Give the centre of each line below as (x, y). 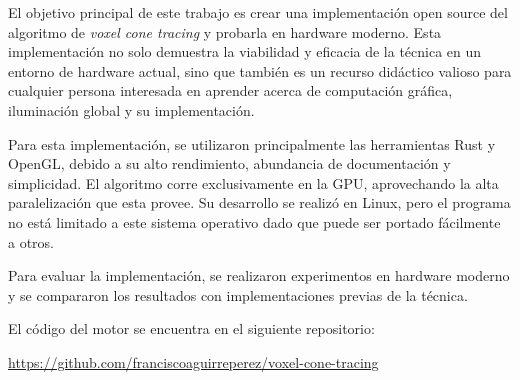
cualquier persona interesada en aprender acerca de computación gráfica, (230, 90)
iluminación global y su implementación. (131, 109)
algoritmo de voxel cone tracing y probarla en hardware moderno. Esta (225, 31)
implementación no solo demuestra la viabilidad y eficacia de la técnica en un (245, 51)
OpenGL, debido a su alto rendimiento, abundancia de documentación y (229, 163)
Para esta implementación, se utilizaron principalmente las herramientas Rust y (252, 143)
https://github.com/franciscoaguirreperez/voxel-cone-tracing (193, 361)
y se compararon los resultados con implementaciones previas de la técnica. (238, 294)
